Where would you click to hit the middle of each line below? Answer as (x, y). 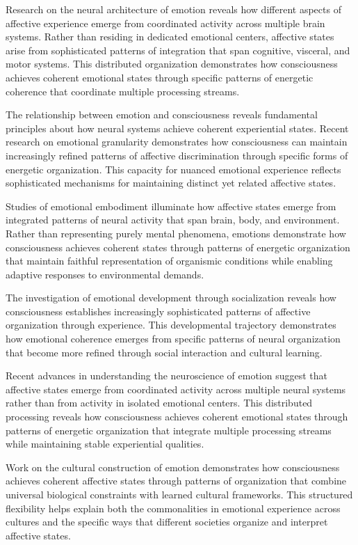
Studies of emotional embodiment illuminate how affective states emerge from (171, 206)
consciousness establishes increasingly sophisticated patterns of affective (158, 311)
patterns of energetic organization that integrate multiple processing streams (169, 430)
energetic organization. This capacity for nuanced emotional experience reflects (173, 169)
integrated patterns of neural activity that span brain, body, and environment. (173, 220)
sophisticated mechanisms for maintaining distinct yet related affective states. (171, 183)
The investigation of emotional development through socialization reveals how (171, 298)
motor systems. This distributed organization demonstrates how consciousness (172, 64)
